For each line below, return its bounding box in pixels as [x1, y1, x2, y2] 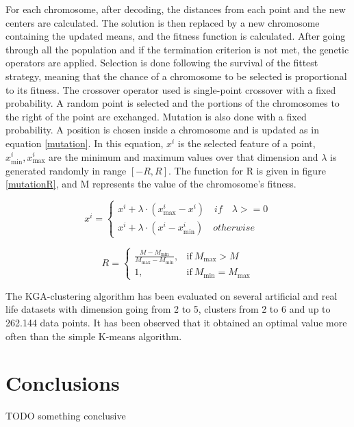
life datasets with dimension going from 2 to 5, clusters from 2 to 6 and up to [5, 302, 331, 316]
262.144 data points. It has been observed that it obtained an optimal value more [5, 315, 347, 330]
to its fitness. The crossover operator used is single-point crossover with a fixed [5, 82, 336, 96]
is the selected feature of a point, [177, 135, 316, 150]
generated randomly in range [5, 163, 127, 177]
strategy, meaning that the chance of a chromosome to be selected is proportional [5, 68, 347, 83]
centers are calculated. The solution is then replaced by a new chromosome [5, 15, 320, 29]
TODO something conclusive [5, 409, 126, 423]
